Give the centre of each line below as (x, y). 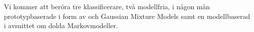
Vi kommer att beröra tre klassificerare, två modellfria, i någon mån (107, 6)
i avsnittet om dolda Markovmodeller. (61, 25)
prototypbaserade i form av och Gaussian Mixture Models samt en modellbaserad (127, 16)
